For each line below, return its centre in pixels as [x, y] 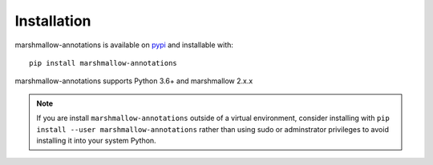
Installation [53, 21]
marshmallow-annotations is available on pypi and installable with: [124, 45]
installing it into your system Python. [96, 140]
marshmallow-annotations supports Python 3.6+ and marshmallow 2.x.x [134, 81]
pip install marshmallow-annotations [103, 63]
